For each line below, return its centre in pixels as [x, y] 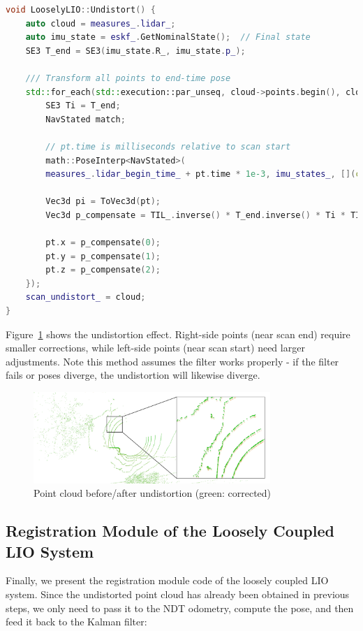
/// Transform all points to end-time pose [128, 78]
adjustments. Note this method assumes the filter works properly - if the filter [172, 361]
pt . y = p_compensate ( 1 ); [103, 256]
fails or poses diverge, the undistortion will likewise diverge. [133, 375]
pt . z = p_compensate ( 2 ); [103, 270]
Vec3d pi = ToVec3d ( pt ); [103, 202]
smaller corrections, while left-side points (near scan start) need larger [155, 348]
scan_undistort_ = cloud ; [86, 297]
